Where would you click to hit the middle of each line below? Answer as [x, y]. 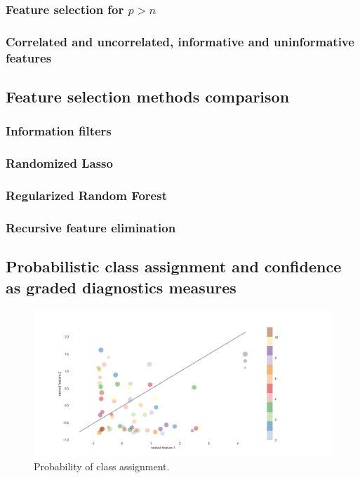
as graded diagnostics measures [121, 287]
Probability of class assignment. [102, 466]
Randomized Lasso [59, 163]
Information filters [59, 131]
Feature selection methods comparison [148, 96]
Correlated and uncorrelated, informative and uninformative [180, 41]
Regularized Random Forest [86, 195]
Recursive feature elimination [91, 227]
